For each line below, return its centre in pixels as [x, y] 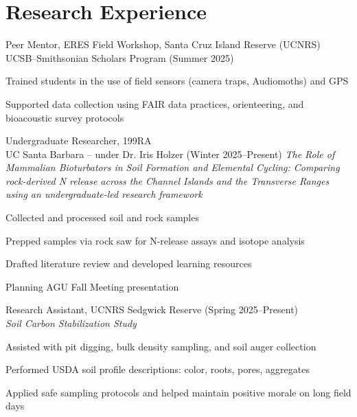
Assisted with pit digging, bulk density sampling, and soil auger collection [161, 346]
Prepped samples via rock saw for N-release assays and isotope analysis [155, 240]
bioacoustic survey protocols [65, 117]
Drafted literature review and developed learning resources [129, 263]
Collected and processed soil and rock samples [102, 217]
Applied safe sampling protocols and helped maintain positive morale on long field [178, 392]
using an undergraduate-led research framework [104, 194]
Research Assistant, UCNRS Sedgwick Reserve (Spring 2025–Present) [152, 309]
